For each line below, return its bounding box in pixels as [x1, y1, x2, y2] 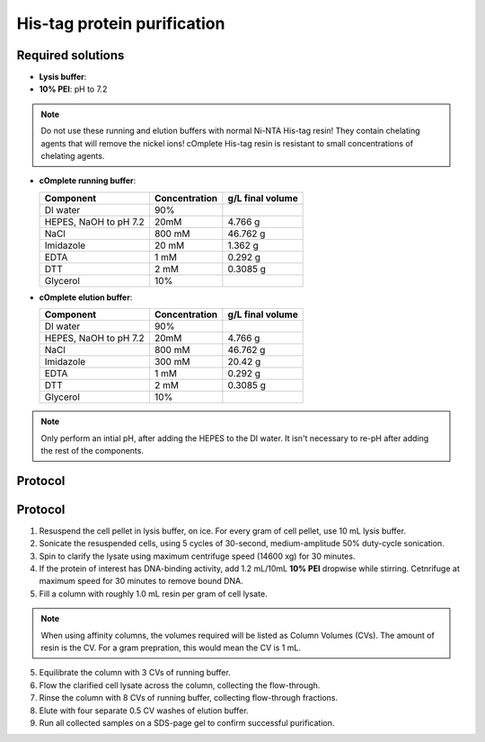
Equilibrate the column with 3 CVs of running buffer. [39, 667, 231, 678]
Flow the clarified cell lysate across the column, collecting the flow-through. [39, 679, 321, 691]
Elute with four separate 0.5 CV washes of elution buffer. [39, 705, 249, 716]
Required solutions [16, 48, 125, 63]
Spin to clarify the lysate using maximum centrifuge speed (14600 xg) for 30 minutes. [39, 551, 356, 561]
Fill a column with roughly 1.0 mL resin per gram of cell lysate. [39, 588, 269, 599]
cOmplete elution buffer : [39, 292, 133, 303]
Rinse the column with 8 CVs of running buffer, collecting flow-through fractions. [39, 693, 339, 703]
